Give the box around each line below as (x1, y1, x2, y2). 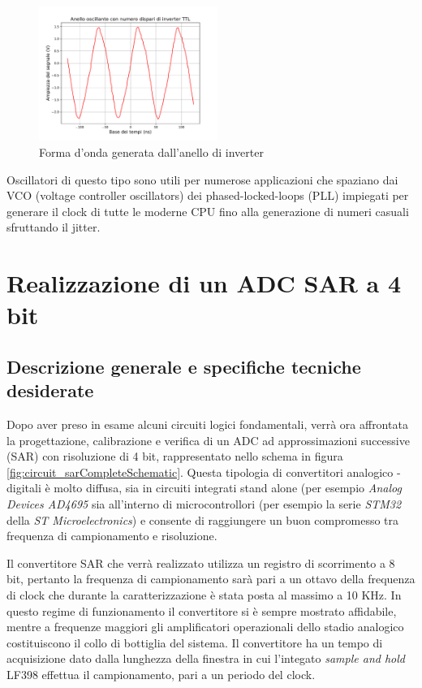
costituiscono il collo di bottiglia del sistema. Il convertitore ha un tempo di (6, 634, 383, 651)
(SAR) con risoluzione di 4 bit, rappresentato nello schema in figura (6, 448, 343, 465)
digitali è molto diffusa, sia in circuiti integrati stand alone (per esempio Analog (6, 479, 402, 496)
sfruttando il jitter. (6, 219, 101, 236)
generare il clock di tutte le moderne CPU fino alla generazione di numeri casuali (6, 202, 409, 219)
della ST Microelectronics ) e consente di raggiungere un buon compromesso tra (6, 511, 399, 528)
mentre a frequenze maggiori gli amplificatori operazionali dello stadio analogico (6, 618, 404, 635)
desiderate (6, 378, 94, 403)
